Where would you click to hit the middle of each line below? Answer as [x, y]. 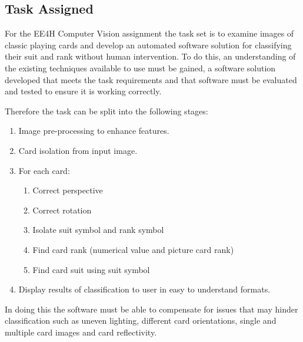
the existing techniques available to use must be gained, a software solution [140, 68]
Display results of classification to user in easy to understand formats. [144, 289]
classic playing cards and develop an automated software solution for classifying [148, 45]
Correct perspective [68, 190]
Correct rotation [62, 210]
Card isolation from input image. [78, 150]
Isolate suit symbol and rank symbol [98, 230]
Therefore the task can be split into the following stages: [106, 111]
